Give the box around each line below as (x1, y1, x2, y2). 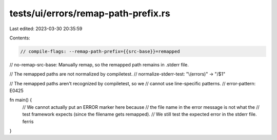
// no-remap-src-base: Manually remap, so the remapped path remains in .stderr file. (9, 61, 189, 67)
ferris (22, 118, 34, 125)
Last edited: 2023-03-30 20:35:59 (9, 26, 83, 32)
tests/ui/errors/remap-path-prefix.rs (9, 8, 170, 19)
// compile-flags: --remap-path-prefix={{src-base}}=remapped (20, 49, 180, 54)
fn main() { (9, 97, 32, 103)
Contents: (9, 35, 30, 41)
